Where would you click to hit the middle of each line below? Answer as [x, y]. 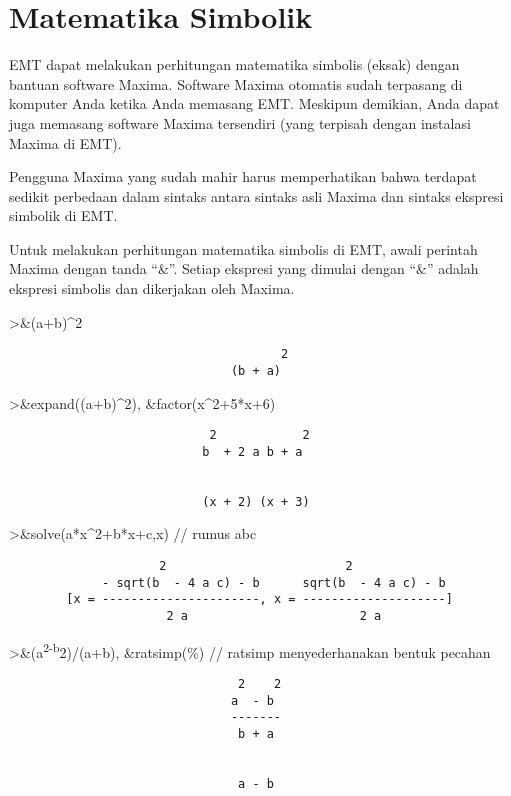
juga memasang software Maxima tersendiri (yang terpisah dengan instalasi [240, 122]
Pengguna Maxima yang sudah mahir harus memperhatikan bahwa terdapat [243, 176]
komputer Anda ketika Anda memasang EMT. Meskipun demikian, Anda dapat [254, 103]
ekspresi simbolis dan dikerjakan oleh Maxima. [152, 288]
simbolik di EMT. [63, 215]
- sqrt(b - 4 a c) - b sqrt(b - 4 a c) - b [274, 582]
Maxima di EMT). [65, 142]
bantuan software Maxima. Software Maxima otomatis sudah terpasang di [236, 83]
